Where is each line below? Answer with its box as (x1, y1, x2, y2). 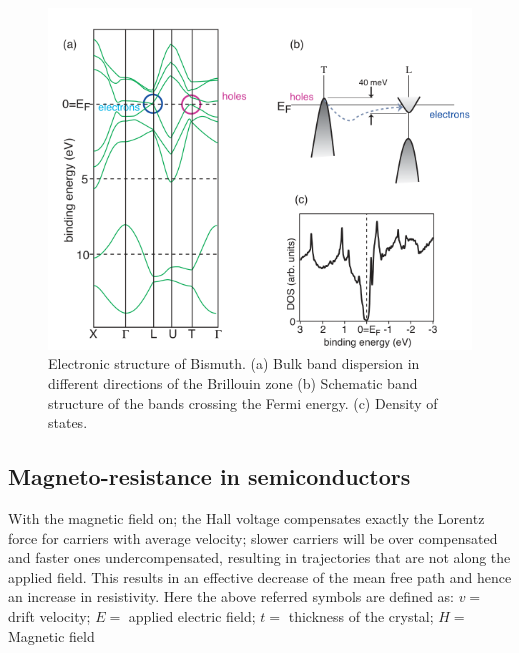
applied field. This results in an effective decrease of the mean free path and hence (8, 566, 512, 587)
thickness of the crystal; (288, 605, 434, 626)
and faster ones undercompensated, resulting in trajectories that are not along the (8, 547, 511, 568)
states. (48, 412, 88, 433)
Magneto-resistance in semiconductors (8, 461, 411, 492)
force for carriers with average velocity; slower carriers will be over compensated (8, 527, 498, 548)
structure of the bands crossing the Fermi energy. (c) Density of (48, 392, 438, 413)
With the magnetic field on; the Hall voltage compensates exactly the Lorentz (8, 507, 485, 528)
